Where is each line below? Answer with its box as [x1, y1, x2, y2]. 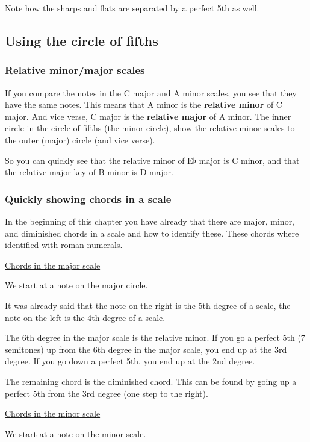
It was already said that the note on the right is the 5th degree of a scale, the [5, 299, 291, 311]
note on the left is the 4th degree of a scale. [5, 311, 166, 323]
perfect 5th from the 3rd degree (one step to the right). [5, 387, 208, 399]
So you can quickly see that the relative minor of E [5, 154, 193, 166]
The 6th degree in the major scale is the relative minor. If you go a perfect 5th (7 [5, 331, 305, 344]
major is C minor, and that [199, 154, 300, 166]
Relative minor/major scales [5, 63, 145, 78]
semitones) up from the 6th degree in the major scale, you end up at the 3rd [5, 343, 287, 355]
